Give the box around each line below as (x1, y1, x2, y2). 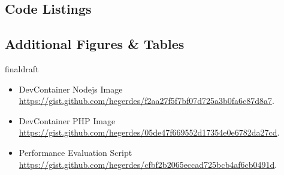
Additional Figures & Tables (5, 35, 185, 53)
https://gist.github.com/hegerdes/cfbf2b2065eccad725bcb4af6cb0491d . (19, 158, 277, 170)
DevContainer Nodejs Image (19, 82, 123, 95)
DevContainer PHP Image (19, 114, 116, 127)
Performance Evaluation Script (19, 146, 132, 158)
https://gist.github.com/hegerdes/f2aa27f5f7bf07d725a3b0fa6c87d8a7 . (19, 94, 274, 107)
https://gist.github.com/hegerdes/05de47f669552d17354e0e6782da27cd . (19, 126, 280, 139)
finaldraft (5, 62, 39, 75)
